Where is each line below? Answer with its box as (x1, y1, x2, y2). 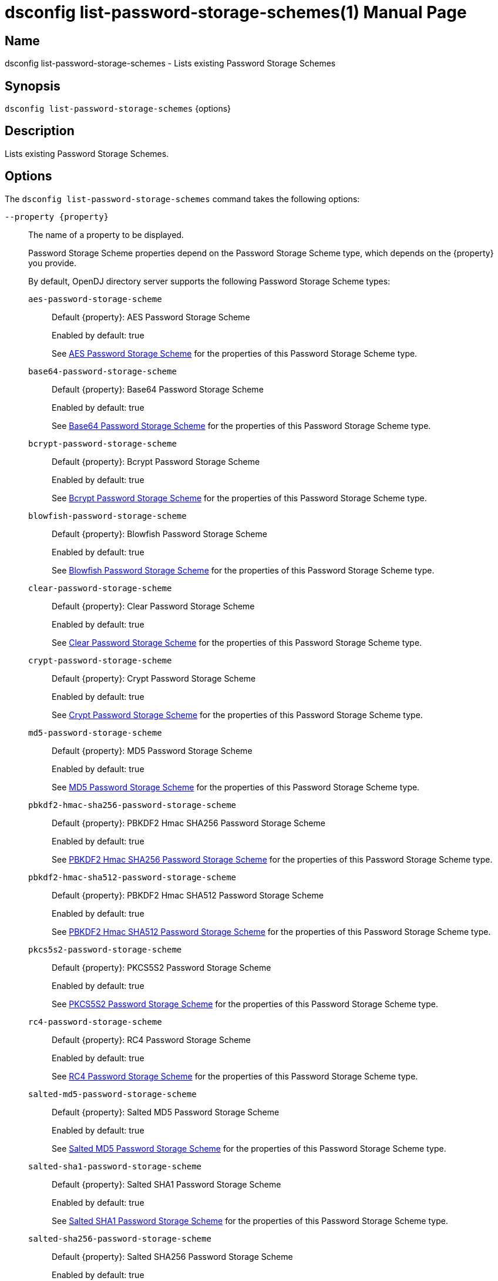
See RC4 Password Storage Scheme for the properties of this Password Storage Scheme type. (52, 1071, 418, 1081)
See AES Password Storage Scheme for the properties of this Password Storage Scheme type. (52, 348, 418, 358)
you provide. (28, 257, 76, 268)
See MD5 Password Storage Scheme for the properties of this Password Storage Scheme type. (52, 782, 420, 792)
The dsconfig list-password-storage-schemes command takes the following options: (5, 193, 360, 204)
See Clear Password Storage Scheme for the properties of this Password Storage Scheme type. (52, 637, 422, 648)
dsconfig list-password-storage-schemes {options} (5, 103, 231, 114)
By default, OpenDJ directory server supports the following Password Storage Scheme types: (28, 276, 391, 286)
